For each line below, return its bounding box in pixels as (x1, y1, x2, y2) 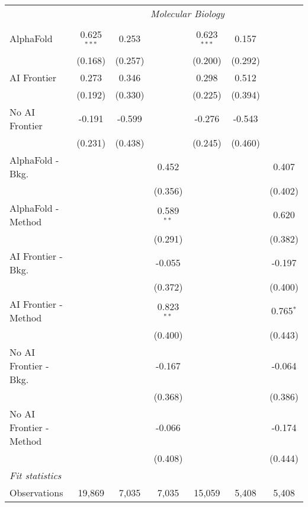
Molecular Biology (150, 7, 224, 20)
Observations (9, 485, 63, 499)
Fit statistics (9, 468, 62, 482)
